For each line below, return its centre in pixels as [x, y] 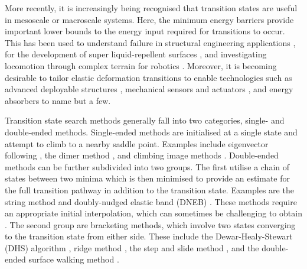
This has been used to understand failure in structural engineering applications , [150, 42]
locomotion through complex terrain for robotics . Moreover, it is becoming [141, 65]
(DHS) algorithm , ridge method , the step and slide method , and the [132, 247]
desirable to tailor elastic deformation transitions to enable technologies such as [148, 77]
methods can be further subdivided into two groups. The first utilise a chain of [147, 166]
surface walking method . [74, 259]
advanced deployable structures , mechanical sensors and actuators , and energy [149, 89]
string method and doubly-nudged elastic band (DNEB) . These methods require [151, 201]
